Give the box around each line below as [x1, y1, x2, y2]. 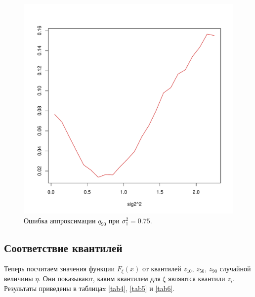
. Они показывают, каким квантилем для [39, 273, 161, 284]
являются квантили [168, 273, 225, 284]
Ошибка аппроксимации [24, 215, 96, 225]
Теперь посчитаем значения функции [4, 263, 115, 273]
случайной [219, 263, 251, 273]
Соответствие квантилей [4, 240, 123, 255]
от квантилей [142, 263, 181, 273]
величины [4, 273, 33, 284]
